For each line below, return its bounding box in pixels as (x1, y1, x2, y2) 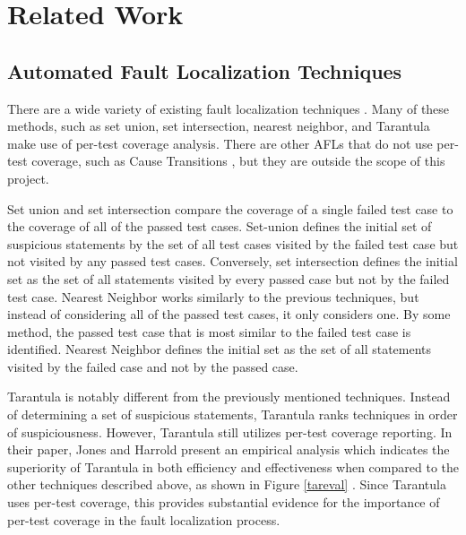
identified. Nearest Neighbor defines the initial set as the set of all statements (7, 340, 432, 358)
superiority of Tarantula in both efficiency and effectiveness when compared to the (7, 457, 459, 476)
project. (7, 168, 49, 187)
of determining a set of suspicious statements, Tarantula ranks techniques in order (7, 405, 458, 424)
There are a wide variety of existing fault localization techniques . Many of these (7, 99, 450, 117)
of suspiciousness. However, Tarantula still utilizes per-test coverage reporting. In (7, 422, 453, 441)
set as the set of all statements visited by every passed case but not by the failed (7, 269, 450, 288)
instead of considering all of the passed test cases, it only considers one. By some (7, 305, 451, 324)
